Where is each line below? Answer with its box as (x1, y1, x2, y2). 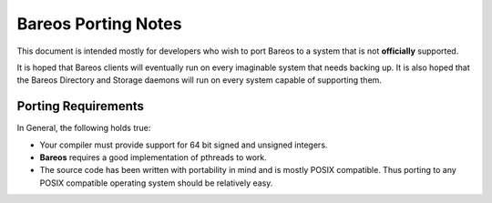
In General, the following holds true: (16, 123, 151, 134)
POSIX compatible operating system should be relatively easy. (39, 178, 273, 188)
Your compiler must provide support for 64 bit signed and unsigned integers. (39, 139, 328, 150)
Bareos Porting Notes (16, 14, 182, 34)
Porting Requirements (16, 98, 145, 114)
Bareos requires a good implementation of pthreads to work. (39, 152, 268, 163)
